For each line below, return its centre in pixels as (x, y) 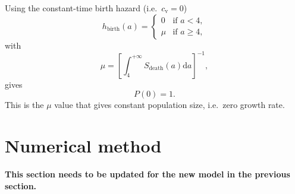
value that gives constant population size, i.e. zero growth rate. (170, 105)
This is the (24, 105)
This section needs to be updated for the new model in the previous (147, 174)
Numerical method (83, 146)
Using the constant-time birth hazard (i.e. (81, 8)
